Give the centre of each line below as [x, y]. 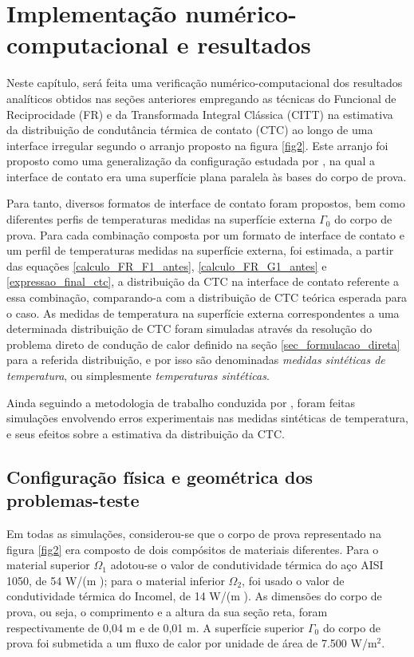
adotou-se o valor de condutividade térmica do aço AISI [247, 565]
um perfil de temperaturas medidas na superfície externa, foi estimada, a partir [200, 250]
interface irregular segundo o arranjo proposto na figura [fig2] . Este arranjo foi [197, 145]
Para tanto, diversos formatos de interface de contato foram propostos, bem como [206, 203]
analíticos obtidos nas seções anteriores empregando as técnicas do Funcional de [201, 98]
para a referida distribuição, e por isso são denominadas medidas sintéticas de [196, 360]
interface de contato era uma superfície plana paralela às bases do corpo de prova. [207, 176]
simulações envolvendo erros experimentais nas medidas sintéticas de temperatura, [207, 418]
